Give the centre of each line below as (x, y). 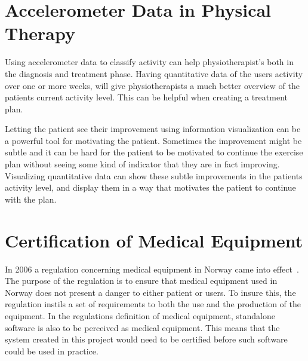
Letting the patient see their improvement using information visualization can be (153, 129)
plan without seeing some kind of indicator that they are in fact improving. (142, 164)
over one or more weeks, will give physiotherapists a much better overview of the (152, 85)
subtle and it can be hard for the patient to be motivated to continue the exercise (154, 152)
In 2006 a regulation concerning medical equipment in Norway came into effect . (152, 269)
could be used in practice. (52, 351)
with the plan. (31, 199)
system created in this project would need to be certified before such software (146, 339)
